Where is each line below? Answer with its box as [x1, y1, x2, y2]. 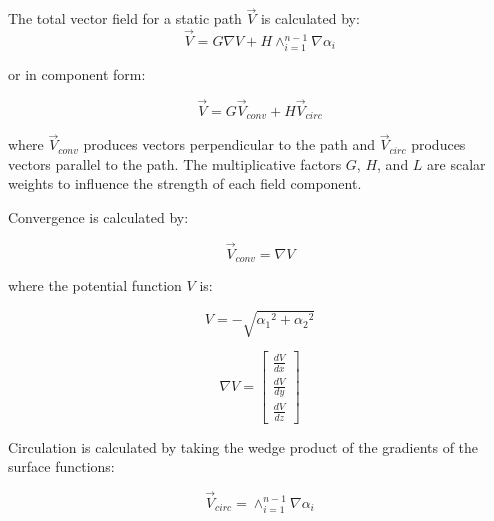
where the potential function [8, 275, 182, 296]
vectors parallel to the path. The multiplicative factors [8, 153, 342, 174]
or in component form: [8, 63, 146, 84]
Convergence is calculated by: [8, 207, 189, 228]
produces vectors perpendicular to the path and [83, 134, 375, 155]
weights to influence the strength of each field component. [8, 173, 362, 194]
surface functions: [8, 456, 115, 477]
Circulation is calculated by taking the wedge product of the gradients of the [8, 436, 479, 457]
